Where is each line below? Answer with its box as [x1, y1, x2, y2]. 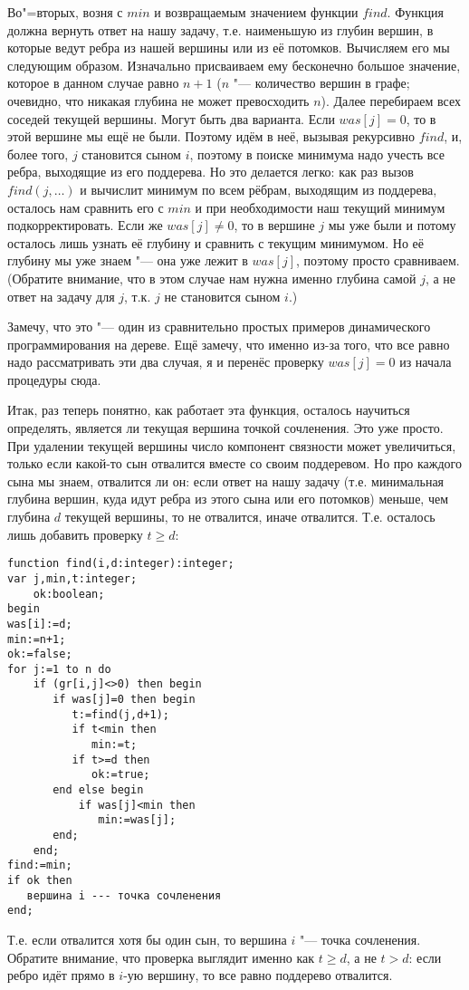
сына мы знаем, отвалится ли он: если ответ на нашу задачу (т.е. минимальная [7, 471, 445, 490]
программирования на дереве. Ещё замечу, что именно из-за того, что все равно [7, 334, 450, 353]
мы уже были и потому [328, 216, 456, 235]
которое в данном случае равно [7, 73, 179, 92]
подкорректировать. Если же [7, 216, 163, 235]
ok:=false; [7, 648, 72, 661]
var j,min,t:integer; [7, 572, 138, 585]
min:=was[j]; [98, 813, 177, 827]
